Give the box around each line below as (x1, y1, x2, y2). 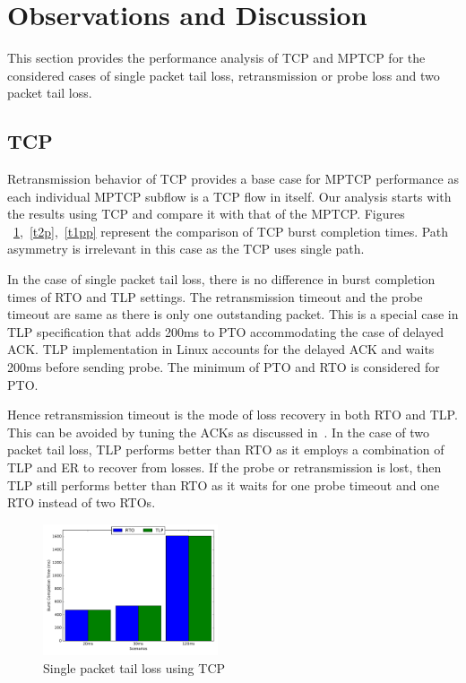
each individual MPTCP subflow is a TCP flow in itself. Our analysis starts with (7, 186, 452, 205)
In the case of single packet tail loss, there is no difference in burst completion (7, 270, 436, 289)
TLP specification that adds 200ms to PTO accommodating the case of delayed (7, 322, 444, 341)
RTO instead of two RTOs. (7, 493, 156, 512)
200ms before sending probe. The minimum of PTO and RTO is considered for (7, 358, 440, 376)
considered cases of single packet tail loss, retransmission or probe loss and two (7, 65, 440, 84)
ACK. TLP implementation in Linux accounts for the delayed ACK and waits (7, 340, 435, 359)
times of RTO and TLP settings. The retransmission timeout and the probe (7, 287, 423, 306)
